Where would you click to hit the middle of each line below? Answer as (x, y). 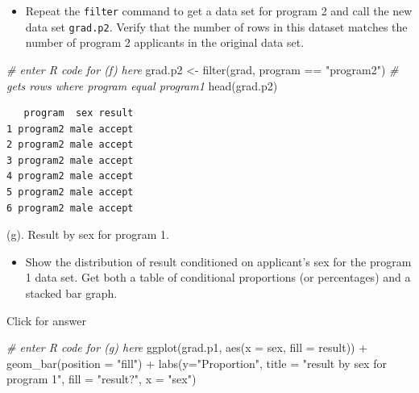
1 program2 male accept (70, 129)
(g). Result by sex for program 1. (88, 234)
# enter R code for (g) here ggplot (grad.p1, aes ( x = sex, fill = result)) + (187, 347)
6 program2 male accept (70, 208)
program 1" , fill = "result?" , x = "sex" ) (102, 379)
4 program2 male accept (70, 176)
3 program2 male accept (70, 160)
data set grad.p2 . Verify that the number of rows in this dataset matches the (216, 26)
